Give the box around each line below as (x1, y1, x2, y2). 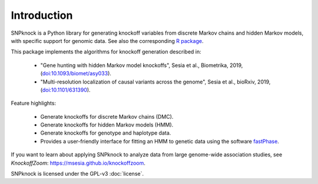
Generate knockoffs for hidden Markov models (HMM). (40, 121, 174, 129)
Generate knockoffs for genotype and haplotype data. (40, 129, 171, 136)
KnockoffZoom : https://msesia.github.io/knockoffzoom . (11, 159, 145, 166)
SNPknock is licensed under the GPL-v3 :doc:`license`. (11, 170, 144, 178)
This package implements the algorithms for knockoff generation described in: (11, 48, 201, 55)
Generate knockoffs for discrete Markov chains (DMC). (40, 113, 174, 120)
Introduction (11, 9, 73, 22)
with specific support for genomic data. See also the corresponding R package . (11, 37, 204, 44)
